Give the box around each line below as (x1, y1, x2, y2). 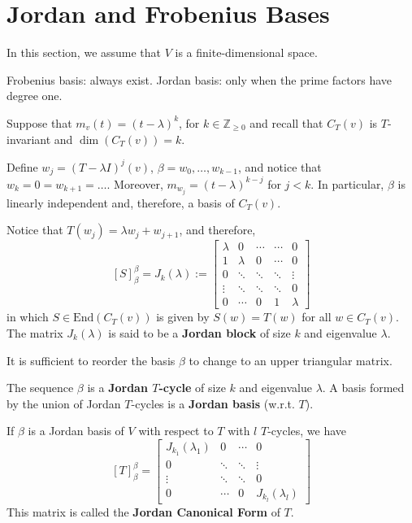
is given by (156, 308, 210, 325)
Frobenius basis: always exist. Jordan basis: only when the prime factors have (7, 71, 392, 88)
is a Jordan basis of (28, 422, 124, 439)
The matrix (7, 324, 63, 341)
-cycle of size (158, 379, 226, 396)
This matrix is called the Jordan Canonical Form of (7, 503, 280, 520)
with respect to (138, 422, 214, 439)
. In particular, (310, 175, 384, 192)
